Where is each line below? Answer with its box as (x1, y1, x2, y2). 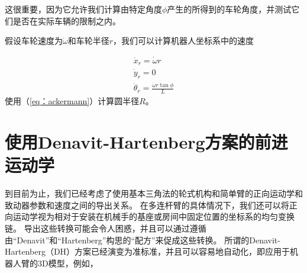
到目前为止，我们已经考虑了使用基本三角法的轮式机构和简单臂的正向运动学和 (5, 187, 303, 200)
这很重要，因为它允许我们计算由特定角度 (5, 3, 162, 15)
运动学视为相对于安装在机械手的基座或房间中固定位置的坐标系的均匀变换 (12, 210, 295, 223)
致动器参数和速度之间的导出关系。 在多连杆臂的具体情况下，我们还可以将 (5, 198, 289, 211)
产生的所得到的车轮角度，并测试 (167, 3, 292, 15)
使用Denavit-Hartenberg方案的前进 (5, 130, 288, 154)
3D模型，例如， (37, 256, 98, 269)
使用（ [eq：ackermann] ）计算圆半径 (5, 95, 140, 107)
